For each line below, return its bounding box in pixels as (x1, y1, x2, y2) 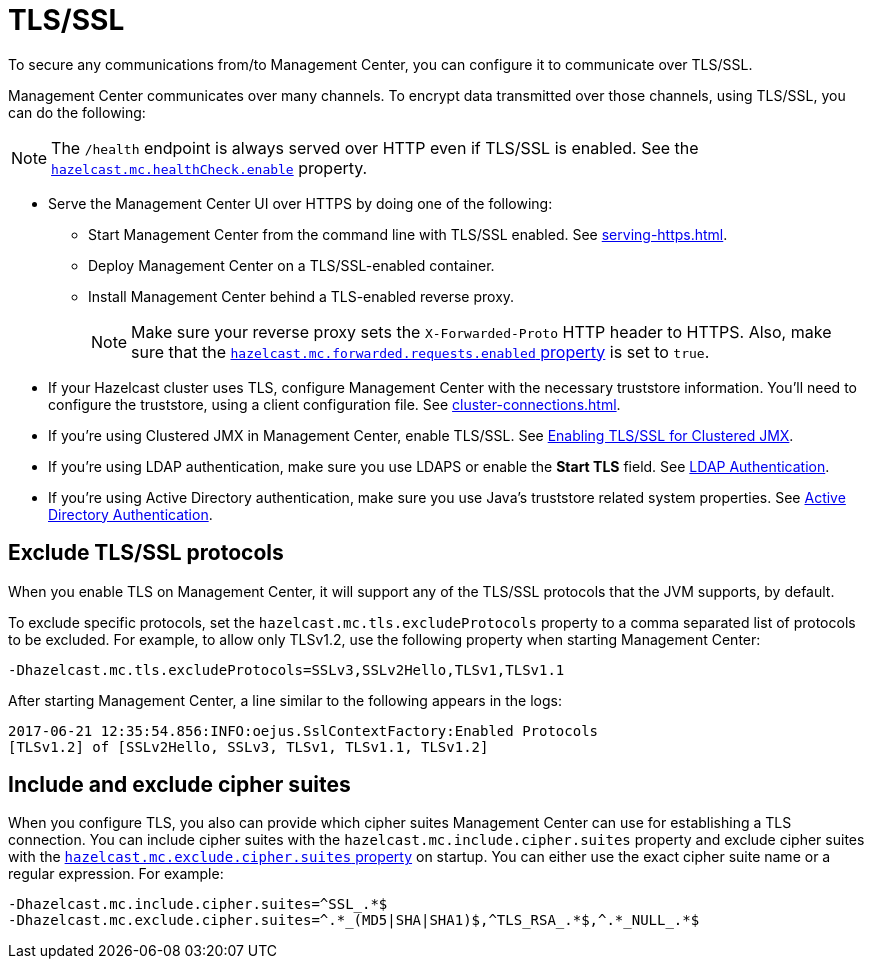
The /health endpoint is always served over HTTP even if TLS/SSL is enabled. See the (51, 137, 699, 158)
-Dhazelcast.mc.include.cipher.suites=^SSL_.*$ (8, 896, 388, 913)
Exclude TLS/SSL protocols (8, 540, 284, 566)
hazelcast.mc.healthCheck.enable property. (51, 157, 368, 178)
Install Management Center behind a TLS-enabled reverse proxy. (88, 287, 515, 305)
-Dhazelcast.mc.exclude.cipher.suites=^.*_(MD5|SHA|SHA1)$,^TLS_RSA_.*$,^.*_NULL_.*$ (8, 912, 700, 929)
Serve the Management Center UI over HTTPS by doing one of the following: (48, 194, 553, 212)
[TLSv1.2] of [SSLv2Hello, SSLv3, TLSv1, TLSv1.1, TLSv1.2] (8, 738, 489, 755)
